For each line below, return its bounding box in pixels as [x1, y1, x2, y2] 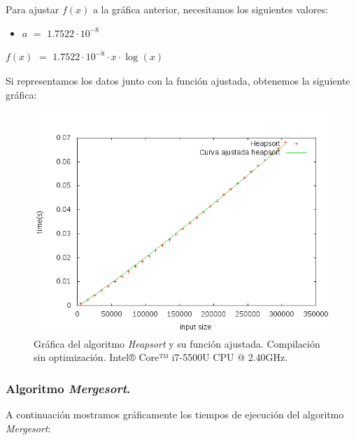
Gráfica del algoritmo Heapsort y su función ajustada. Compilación [34, 336, 320, 350]
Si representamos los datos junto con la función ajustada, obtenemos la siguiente [6, 73, 350, 87]
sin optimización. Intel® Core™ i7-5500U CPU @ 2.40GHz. [34, 350, 288, 364]
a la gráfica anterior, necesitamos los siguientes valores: [92, 2, 329, 16]
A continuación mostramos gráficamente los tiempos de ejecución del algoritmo [6, 407, 344, 422]
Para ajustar [6, 2, 59, 16]
